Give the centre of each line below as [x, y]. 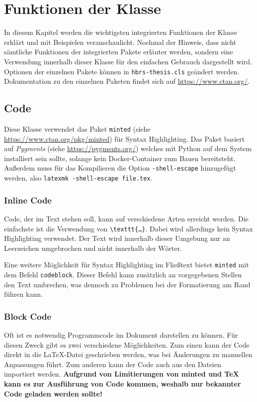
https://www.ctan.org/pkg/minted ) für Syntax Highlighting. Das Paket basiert [125, 138]
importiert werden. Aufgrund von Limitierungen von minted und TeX [122, 374]
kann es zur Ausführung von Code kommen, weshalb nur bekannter [123, 384]
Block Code [28, 316]
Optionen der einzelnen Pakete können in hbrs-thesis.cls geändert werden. [122, 71]
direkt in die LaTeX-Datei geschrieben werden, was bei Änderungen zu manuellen [128, 354]
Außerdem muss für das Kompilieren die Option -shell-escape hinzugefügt [120, 168]
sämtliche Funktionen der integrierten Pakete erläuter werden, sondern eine [119, 52]
